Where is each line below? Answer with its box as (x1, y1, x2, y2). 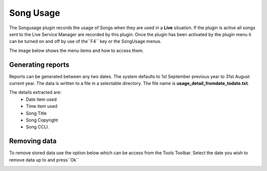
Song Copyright (26, 117, 58, 123)
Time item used (26, 103, 58, 109)
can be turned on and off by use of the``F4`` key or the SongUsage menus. (9, 39, 162, 44)
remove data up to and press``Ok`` (9, 157, 79, 163)
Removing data (9, 137, 57, 145)
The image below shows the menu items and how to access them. (9, 47, 144, 53)
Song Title (26, 110, 47, 116)
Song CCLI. (26, 124, 49, 130)
